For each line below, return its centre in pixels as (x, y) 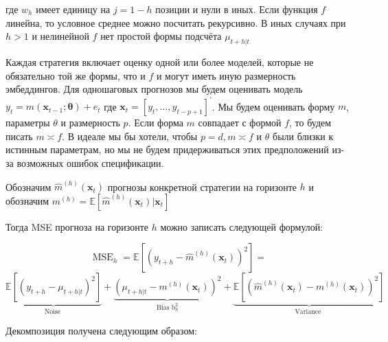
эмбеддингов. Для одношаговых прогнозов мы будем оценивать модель (154, 89)
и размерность (90, 123)
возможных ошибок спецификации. (90, 163)
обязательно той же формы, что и (76, 75)
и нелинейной (60, 36)
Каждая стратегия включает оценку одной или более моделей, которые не (160, 61)
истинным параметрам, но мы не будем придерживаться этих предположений (167, 149)
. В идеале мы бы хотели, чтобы (130, 136)
